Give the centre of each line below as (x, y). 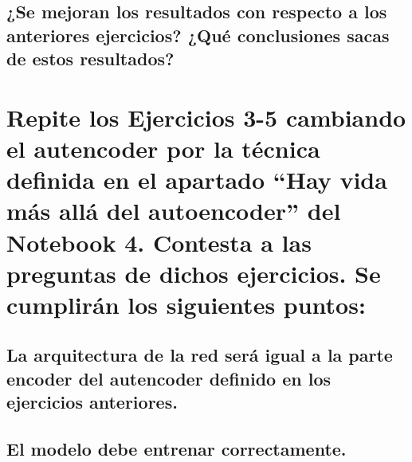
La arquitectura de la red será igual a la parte (200, 355)
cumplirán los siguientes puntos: (186, 304)
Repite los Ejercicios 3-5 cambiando (206, 117)
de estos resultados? (90, 59)
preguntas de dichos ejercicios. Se (194, 273)
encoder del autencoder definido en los (169, 378)
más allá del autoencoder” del (174, 211)
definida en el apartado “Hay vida (197, 180)
